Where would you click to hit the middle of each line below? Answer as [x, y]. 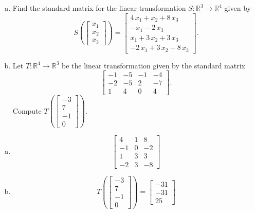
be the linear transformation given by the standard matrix [153, 65]
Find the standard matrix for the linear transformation [99, 8]
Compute [27, 110]
